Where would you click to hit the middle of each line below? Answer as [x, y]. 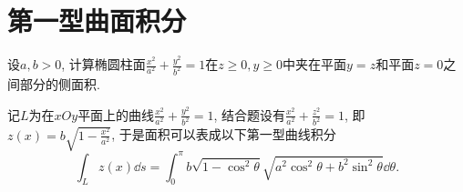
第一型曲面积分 [97, 20]
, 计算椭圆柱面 [103, 64]
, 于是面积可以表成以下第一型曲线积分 [224, 134]
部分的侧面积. [60, 84]
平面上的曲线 [116, 114]
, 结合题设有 [249, 114]
